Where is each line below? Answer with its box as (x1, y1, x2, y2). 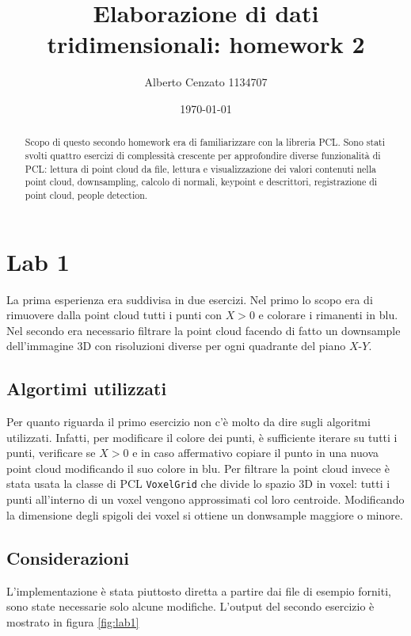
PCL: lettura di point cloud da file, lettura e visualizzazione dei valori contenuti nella (25, 162, 376, 175)
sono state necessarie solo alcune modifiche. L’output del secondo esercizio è (6, 598, 375, 615)
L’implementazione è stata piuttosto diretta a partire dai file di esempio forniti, (6, 582, 391, 599)
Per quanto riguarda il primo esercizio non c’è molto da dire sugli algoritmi (6, 413, 371, 430)
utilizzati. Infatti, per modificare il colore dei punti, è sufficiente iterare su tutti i (6, 428, 398, 445)
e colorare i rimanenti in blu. (258, 307, 398, 323)
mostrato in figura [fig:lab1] (6, 613, 139, 630)
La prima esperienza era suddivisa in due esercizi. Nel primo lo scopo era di (6, 291, 373, 307)
